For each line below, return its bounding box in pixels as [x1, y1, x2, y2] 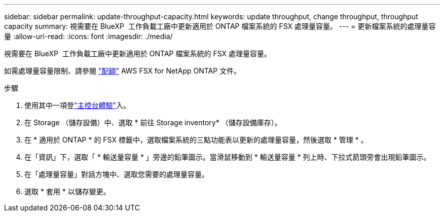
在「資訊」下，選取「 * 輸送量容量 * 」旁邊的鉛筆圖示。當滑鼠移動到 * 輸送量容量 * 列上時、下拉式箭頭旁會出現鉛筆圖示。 [24, 153, 431, 161]
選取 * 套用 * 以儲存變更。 [24, 187, 110, 196]
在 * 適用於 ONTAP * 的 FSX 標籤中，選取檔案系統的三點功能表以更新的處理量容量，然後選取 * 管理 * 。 [24, 135, 368, 144]
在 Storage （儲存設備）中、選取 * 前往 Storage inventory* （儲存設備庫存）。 [24, 118, 282, 127]
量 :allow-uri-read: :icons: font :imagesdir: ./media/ [4, 32, 173, 41]
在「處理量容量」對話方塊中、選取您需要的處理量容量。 [24, 170, 209, 178]
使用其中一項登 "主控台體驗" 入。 [24, 101, 131, 110]
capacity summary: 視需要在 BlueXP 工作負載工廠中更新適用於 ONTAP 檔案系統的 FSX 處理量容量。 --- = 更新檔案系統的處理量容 [4, 22, 436, 30]
